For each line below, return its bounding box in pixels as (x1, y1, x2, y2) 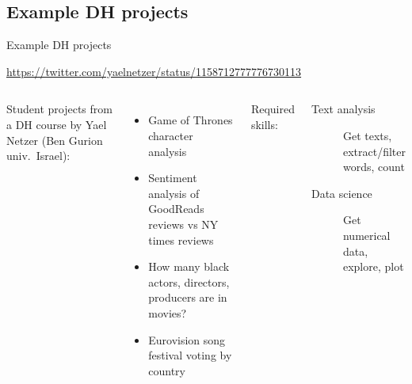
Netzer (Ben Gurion (6, 131, 103, 148)
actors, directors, (148, 273, 230, 290)
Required (250, 101, 295, 117)
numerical (342, 226, 391, 243)
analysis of (148, 184, 200, 201)
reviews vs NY (148, 215, 219, 232)
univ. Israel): (6, 147, 71, 164)
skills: (250, 116, 278, 132)
